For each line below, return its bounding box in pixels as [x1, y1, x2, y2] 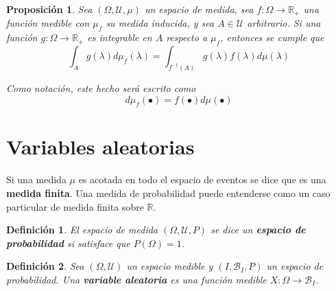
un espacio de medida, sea [144, 2, 254, 16]
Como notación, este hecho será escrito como [6, 80, 196, 95]
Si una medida [6, 172, 67, 187]
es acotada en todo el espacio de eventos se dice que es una [78, 172, 326, 187]
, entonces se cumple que [220, 30, 324, 45]
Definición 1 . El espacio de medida [6, 222, 158, 237]
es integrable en [87, 30, 152, 45]
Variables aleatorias [6, 132, 195, 161]
